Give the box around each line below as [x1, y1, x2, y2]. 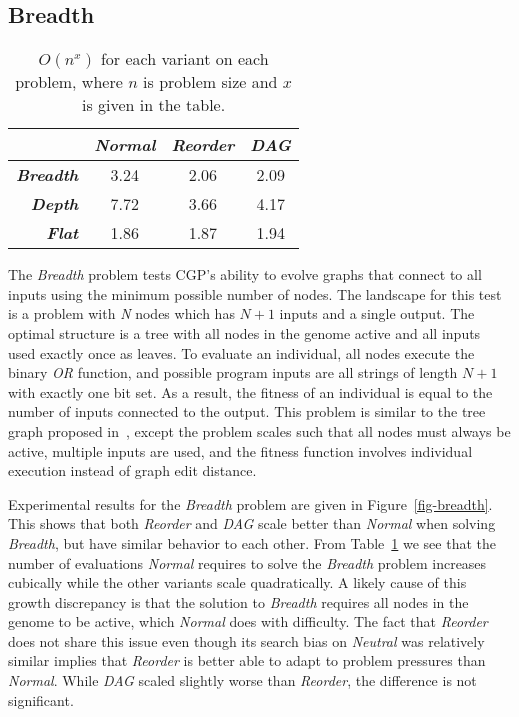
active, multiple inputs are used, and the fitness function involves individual [8, 440, 473, 461]
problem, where [15, 70, 123, 94]
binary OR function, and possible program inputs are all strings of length [8, 362, 458, 383]
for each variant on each [100, 47, 269, 71]
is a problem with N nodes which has [8, 303, 235, 324]
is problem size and [143, 70, 278, 94]
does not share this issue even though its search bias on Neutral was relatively [8, 630, 485, 651]
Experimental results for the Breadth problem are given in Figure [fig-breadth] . [8, 493, 493, 514]
